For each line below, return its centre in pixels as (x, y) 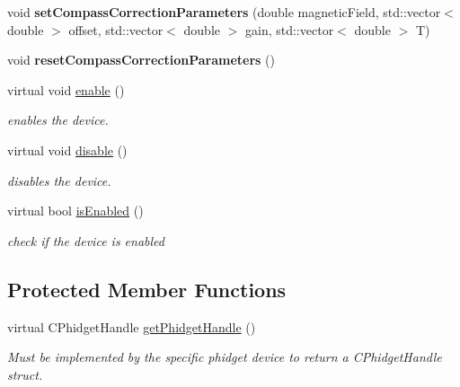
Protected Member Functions (147, 289)
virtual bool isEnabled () (75, 211)
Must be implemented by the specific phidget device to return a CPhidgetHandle (225, 357)
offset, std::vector (116, 29)
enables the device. (58, 120)
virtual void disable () (67, 150)
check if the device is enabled (86, 240)
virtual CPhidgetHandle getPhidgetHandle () (132, 326)
